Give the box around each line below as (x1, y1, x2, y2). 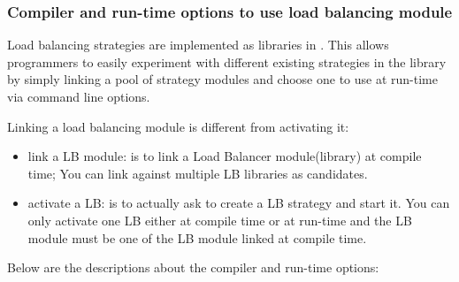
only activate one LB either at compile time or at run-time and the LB (27, 210, 412, 229)
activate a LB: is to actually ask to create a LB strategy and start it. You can (27, 194, 450, 212)
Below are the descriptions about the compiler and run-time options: (7, 258, 379, 277)
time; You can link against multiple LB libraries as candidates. (27, 164, 368, 182)
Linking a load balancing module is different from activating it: (7, 117, 349, 135)
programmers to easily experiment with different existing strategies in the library (7, 52, 447, 71)
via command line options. (7, 88, 150, 105)
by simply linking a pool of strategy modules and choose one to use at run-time (7, 70, 438, 88)
